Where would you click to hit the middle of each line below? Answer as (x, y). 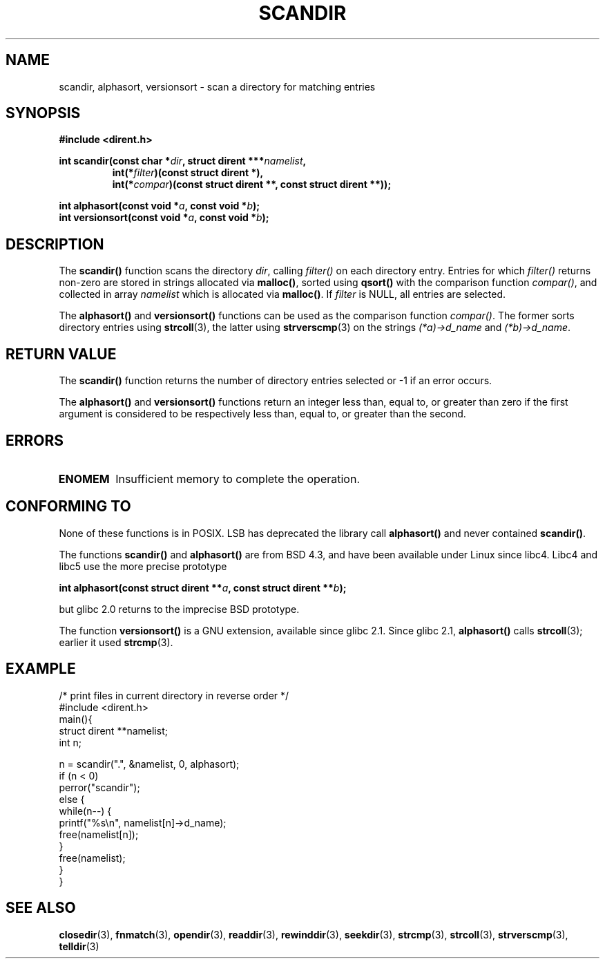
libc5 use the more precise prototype (143, 566)
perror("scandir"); (99, 787)
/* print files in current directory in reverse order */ (174, 695)
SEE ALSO (41, 908)
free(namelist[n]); (99, 834)
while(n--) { (85, 811)
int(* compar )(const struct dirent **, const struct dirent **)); (252, 185)
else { (72, 799)
